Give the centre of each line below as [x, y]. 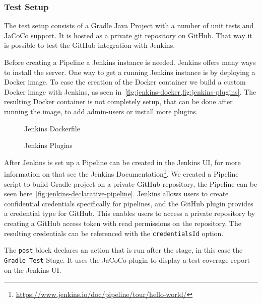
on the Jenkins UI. [33, 270]
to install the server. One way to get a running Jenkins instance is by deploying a [130, 72]
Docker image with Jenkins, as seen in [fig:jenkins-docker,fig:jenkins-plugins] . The [130, 91]
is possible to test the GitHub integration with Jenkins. [90, 45]
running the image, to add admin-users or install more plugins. [101, 111]
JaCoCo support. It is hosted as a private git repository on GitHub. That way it [128, 35]
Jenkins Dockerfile [52, 128]
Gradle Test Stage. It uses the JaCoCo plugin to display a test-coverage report [127, 259]
